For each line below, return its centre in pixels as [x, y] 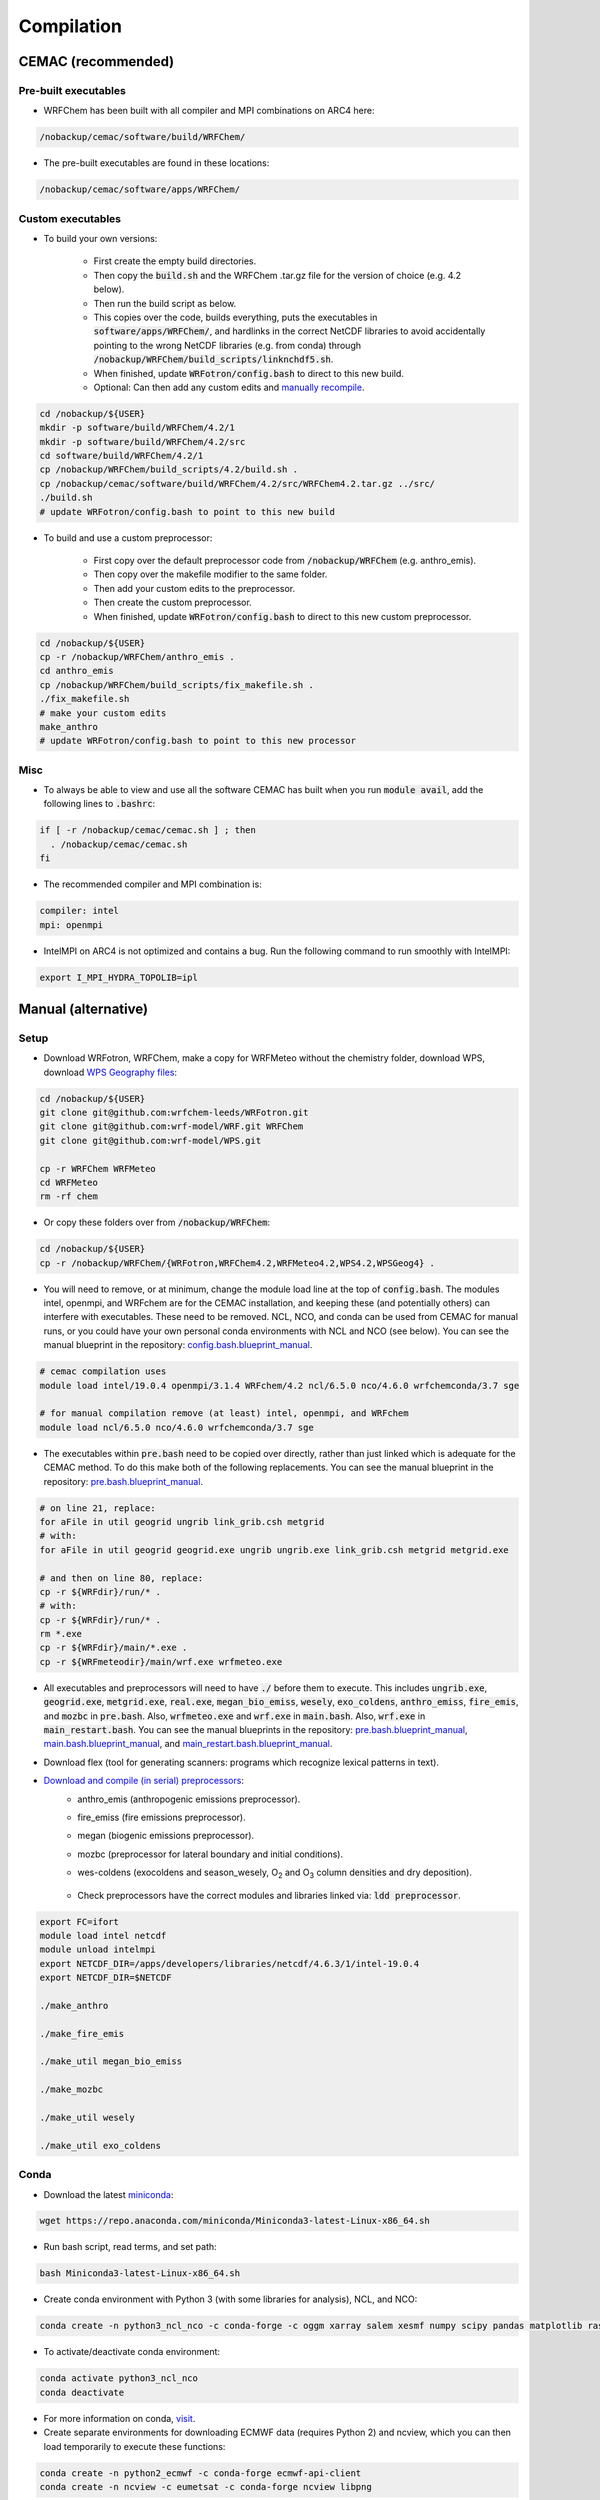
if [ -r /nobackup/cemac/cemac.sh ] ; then [148, 830]
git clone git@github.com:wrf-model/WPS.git [150, 1140]
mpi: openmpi [71, 924]
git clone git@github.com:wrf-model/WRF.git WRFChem [171, 1126]
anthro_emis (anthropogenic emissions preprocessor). [189, 1799]
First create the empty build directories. [175, 261]
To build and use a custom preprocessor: [128, 537]
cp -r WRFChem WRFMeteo [98, 1168]
